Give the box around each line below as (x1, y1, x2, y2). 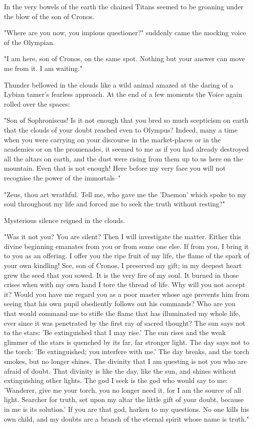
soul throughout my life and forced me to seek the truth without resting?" (4, 199, 225, 209)
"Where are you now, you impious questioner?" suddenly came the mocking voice (4, 27, 246, 38)
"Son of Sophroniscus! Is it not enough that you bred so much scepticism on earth (4, 115, 249, 125)
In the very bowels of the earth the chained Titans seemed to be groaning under (4, 1, 244, 11)
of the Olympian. (4, 37, 55, 47)
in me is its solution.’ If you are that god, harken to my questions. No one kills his (4, 404, 249, 414)
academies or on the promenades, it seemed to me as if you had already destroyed (4, 144, 249, 154)
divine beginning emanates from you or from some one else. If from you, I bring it (4, 241, 249, 251)
